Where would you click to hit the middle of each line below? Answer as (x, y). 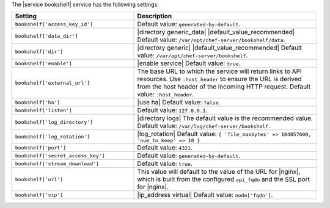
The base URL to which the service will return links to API (219, 71)
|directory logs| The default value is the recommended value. (225, 118)
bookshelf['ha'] (38, 102)
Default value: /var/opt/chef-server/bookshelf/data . (211, 40)
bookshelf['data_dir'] (47, 36)
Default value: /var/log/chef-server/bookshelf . (204, 126)
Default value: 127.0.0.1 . (172, 110)
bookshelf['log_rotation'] (53, 137)
